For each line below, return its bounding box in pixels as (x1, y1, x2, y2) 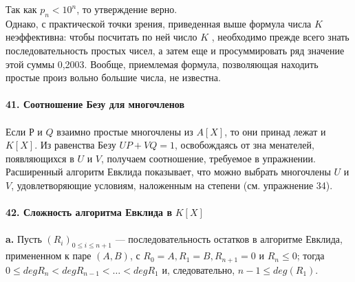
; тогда (297, 248, 325, 263)
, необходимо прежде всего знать (211, 30, 349, 44)
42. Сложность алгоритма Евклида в (6, 205, 173, 219)
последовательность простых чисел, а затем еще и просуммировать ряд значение (6, 43, 345, 57)
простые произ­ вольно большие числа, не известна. (6, 70, 221, 85)
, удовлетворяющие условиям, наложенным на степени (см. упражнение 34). (11, 177, 333, 192)
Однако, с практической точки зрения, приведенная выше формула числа (6, 16, 312, 30)
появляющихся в (6, 151, 74, 165)
